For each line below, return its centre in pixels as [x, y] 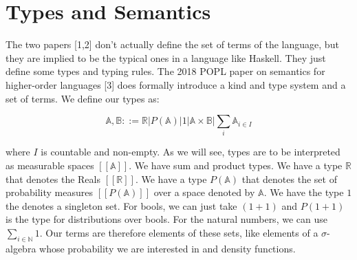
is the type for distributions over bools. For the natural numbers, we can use [166, 219]
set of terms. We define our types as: [83, 98]
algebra [21, 248]
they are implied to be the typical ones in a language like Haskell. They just [166, 57]
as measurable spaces [50, 165]
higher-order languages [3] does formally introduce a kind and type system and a [176, 84]
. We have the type [304, 192]
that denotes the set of [289, 178]
